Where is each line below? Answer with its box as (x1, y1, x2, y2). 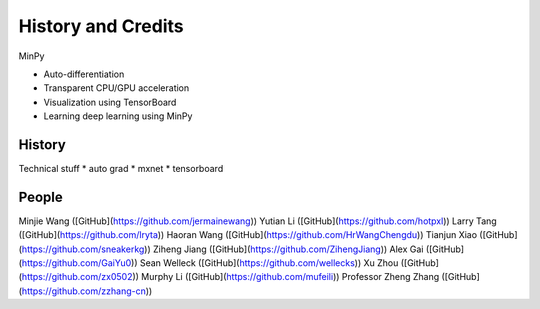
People (18, 188, 64, 205)
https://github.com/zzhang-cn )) (21, 285, 153, 297)
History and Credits (18, 15, 184, 37)
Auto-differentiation (43, 68, 125, 80)
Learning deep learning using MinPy (43, 110, 193, 122)
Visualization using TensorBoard (43, 96, 177, 108)
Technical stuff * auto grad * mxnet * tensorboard (18, 163, 224, 175)
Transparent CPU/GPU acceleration (43, 82, 190, 94)
